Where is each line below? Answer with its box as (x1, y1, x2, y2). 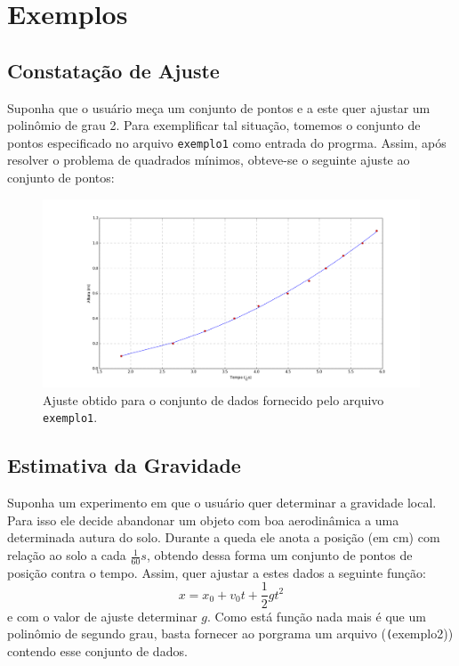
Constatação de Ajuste (7, 56, 220, 84)
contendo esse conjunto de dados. (7, 641, 188, 660)
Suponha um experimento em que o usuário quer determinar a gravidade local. (7, 493, 437, 512)
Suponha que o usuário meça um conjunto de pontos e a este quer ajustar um (7, 98, 431, 117)
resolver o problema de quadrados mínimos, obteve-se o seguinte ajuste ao (7, 150, 410, 169)
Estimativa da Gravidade (7, 451, 241, 479)
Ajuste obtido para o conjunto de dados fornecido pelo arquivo (43, 390, 384, 409)
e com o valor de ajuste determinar (7, 606, 197, 625)
